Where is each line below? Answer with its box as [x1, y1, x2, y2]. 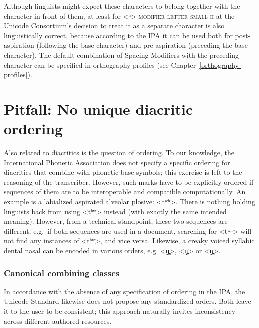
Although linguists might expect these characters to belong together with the [4, 1, 240, 11]
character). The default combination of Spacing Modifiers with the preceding [4, 49, 239, 60]
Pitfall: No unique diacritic [4, 98, 193, 119]
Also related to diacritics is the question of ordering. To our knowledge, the [4, 147, 234, 158]
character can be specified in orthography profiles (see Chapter [4, 59, 196, 70]
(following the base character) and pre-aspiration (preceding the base [36, 40, 248, 50]
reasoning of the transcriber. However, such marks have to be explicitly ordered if [4, 176, 254, 187]
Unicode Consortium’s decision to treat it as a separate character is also [4, 20, 225, 31]
